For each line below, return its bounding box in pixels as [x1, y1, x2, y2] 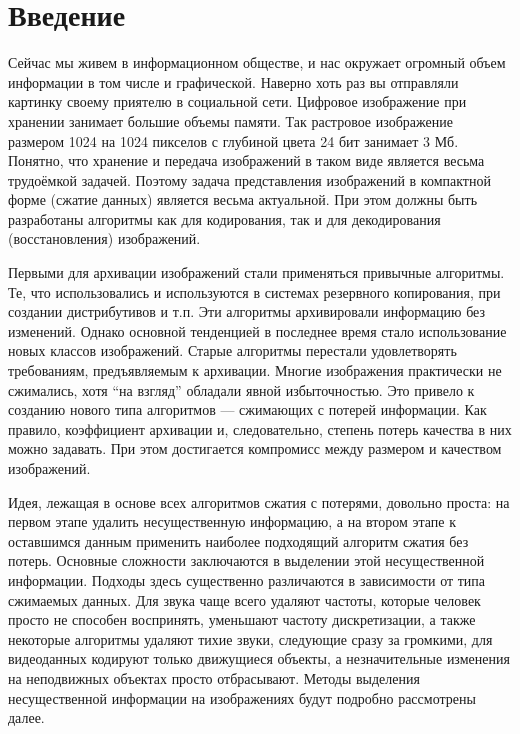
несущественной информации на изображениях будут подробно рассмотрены [8, 687, 476, 708]
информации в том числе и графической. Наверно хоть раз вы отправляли [8, 71, 459, 92]
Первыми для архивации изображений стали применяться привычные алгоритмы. [8, 262, 505, 283]
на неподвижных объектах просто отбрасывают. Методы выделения [8, 667, 420, 688]
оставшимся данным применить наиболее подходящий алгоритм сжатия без [8, 530, 469, 551]
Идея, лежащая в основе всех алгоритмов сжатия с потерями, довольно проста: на [8, 491, 510, 512]
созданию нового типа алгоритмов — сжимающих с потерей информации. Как [8, 399, 487, 420]
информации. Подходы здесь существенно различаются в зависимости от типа [8, 569, 486, 590]
